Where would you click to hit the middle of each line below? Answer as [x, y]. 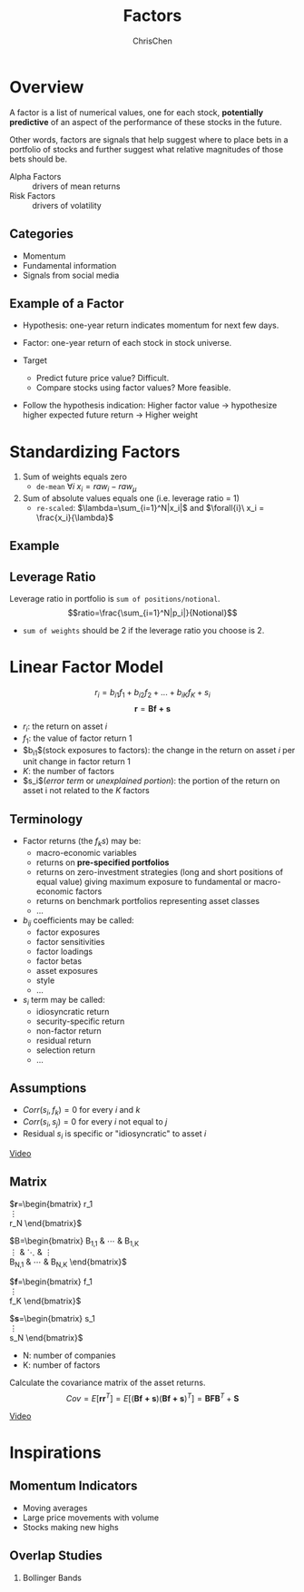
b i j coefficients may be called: [78, 921]
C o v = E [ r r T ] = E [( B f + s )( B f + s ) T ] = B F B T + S [152, 1397]
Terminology [46, 819]
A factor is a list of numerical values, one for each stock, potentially [137, 112]
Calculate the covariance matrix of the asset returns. [108, 1383]
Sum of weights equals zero [74, 477]
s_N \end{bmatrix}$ [46, 1338]
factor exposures [68, 932]
